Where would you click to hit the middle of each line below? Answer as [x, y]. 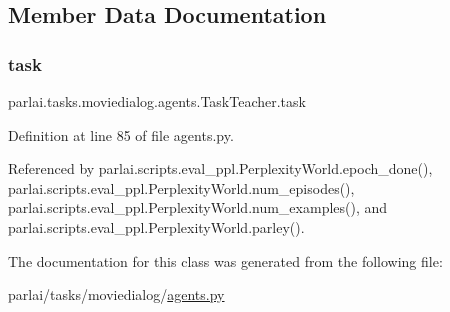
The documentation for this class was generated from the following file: [225, 260]
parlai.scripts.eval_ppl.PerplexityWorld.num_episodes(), [181, 187]
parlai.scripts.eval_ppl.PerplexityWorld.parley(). [156, 226]
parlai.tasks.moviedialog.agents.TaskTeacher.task [157, 101]
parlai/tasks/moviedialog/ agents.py [116, 294]
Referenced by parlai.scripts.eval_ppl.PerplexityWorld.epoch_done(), [220, 168]
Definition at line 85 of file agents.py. [121, 134]
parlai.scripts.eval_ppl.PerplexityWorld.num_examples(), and [198, 207]
